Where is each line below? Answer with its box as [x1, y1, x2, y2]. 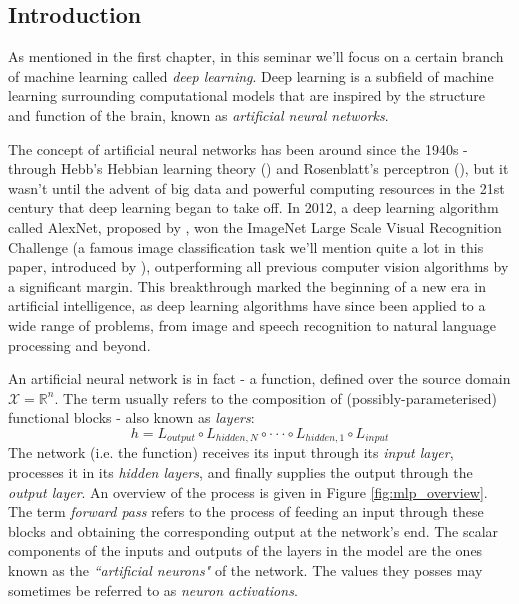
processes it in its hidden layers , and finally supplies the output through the [8, 461, 473, 482]
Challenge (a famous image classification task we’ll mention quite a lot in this [8, 236, 484, 257]
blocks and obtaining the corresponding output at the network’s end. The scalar [8, 520, 499, 541]
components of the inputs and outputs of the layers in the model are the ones [8, 540, 483, 561]
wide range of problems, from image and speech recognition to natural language [8, 314, 497, 335]
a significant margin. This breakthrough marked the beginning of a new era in [8, 275, 486, 296]
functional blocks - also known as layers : [8, 407, 255, 428]
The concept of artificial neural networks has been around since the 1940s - [8, 138, 468, 159]
